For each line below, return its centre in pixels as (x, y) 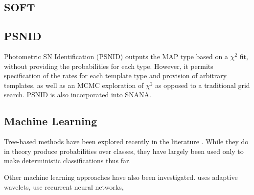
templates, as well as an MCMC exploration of (74, 85)
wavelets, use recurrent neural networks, (64, 186)
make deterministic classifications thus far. (68, 161)
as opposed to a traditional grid (203, 85)
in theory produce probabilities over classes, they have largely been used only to (124, 151)
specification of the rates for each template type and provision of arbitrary (115, 76)
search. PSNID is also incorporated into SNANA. (78, 95)
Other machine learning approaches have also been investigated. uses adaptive (121, 177)
